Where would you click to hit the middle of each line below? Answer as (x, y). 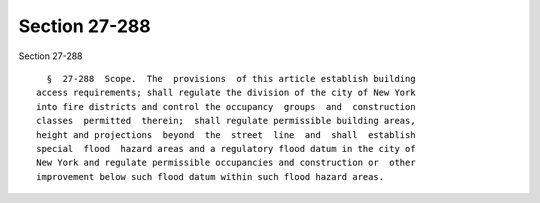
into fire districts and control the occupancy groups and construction (226, 106)
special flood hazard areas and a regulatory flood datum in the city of (226, 148)
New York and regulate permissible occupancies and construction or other (226, 163)
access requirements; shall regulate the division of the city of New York (226, 93)
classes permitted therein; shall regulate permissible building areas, (226, 121)
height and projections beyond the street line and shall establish (226, 134)
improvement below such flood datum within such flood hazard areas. (210, 176)
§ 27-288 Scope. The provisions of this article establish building (231, 78)
